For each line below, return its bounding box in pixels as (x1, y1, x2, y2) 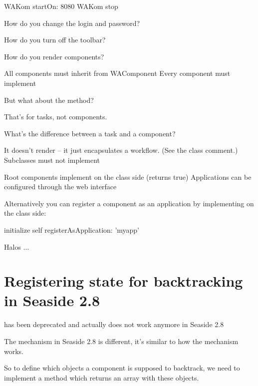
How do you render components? (4, 51, 104, 61)
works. (4, 346, 24, 356)
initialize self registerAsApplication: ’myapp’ (4, 224, 139, 235)
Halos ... (4, 241, 29, 252)
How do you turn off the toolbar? (4, 34, 106, 45)
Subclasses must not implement (4, 154, 100, 165)
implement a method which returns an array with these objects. (4, 372, 199, 383)
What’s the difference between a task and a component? (4, 128, 176, 138)
